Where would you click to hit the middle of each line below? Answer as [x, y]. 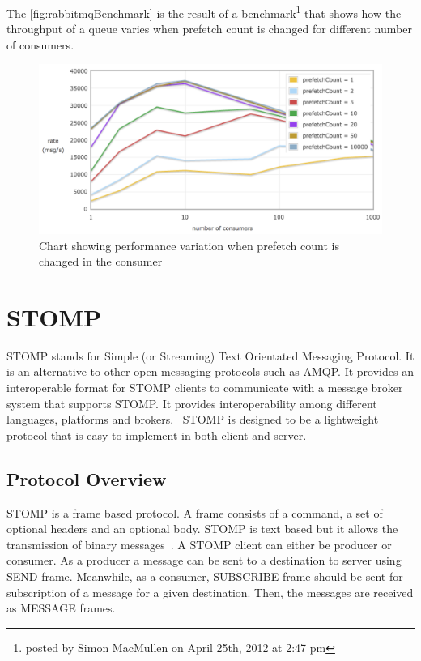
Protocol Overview [87, 478]
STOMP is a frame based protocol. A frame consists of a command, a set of [195, 512]
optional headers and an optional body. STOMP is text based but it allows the [202, 529]
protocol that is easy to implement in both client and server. [157, 435]
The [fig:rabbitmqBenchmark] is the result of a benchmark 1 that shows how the [204, 12]
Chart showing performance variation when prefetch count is [189, 245]
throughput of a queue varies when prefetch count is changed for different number [209, 29]
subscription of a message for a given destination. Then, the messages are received [210, 592]
